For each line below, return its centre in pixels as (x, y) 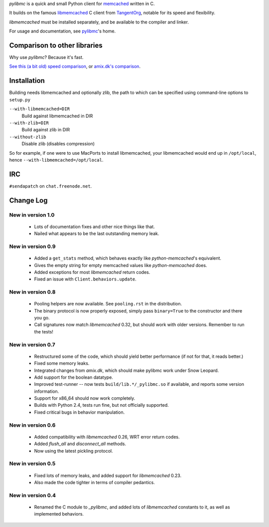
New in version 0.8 (32, 292)
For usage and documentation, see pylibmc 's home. (63, 31)
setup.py (20, 100)
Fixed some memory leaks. (62, 363)
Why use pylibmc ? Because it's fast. (46, 57)
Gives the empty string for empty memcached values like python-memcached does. (121, 265)
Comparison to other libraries (56, 45)
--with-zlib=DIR (29, 123)
